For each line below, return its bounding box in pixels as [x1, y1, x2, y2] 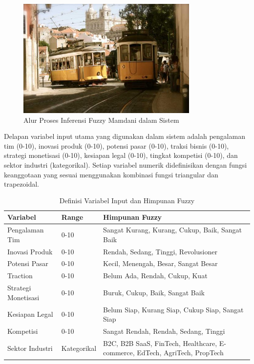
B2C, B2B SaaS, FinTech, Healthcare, [103, 338, 217, 348]
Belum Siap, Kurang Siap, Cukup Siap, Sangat [103, 304, 244, 314]
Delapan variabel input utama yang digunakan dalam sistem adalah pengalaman [4, 131, 245, 141]
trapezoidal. [4, 179, 40, 189]
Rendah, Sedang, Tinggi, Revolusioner [103, 246, 217, 256]
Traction [7, 270, 33, 281]
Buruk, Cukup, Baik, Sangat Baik [103, 287, 205, 297]
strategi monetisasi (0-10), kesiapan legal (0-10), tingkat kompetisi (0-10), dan [4, 150, 238, 160]
